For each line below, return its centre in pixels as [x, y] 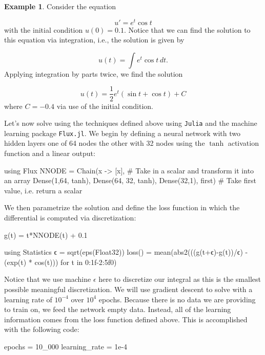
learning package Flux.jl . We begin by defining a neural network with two [122, 133]
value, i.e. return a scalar [43, 190]
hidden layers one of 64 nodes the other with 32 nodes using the [105, 143]
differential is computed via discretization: [70, 217]
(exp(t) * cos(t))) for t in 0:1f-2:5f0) [60, 262]
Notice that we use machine [48, 279]
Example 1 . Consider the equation [60, 6]
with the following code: [42, 329]
